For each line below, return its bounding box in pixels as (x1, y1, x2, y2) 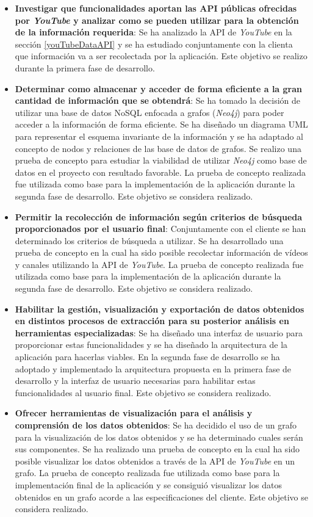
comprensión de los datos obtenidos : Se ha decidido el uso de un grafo (15, 419, 297, 431)
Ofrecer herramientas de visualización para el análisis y (15, 407, 253, 419)
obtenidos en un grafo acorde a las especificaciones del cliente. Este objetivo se (15, 490, 308, 503)
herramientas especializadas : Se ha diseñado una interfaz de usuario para (15, 326, 303, 339)
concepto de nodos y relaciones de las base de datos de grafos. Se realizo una (15, 142, 301, 154)
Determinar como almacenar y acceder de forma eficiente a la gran (15, 82, 302, 95)
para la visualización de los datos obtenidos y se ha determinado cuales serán (15, 430, 303, 443)
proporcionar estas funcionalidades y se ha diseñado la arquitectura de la (15, 338, 288, 351)
